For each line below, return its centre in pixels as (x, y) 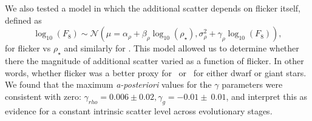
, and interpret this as (267, 96)
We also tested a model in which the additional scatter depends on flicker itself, (153, 8)
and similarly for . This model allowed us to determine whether (181, 48)
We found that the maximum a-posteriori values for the (108, 84)
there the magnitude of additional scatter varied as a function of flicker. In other (154, 60)
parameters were (252, 84)
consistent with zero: (43, 96)
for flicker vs (28, 48)
